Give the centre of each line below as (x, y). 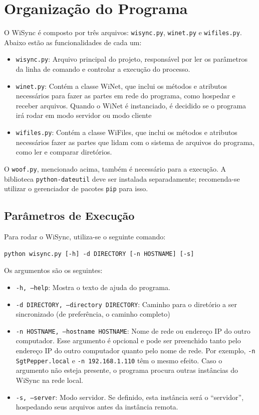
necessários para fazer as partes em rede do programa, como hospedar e (125, 96)
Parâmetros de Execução (69, 216)
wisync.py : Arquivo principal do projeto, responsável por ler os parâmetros (132, 59)
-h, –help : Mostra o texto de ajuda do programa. (93, 287)
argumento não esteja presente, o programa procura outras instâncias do (127, 370)
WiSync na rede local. (50, 380)
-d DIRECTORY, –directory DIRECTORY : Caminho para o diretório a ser (126, 304)
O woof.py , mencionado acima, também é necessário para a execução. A (115, 168)
